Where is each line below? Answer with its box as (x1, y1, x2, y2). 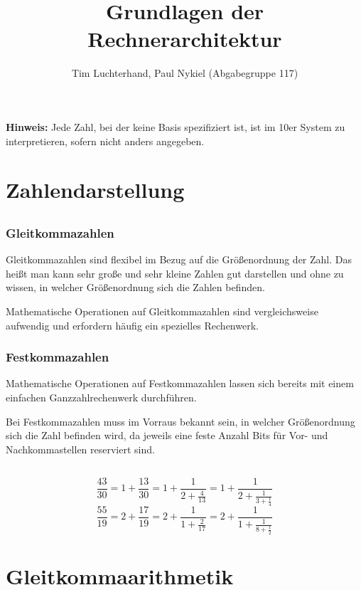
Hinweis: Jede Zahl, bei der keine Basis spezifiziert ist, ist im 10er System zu (6, 119, 345, 134)
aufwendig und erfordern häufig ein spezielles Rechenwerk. (6, 317, 259, 332)
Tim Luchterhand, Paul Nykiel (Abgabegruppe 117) (71, 65, 298, 80)
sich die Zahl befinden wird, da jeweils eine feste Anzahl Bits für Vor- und (6, 428, 328, 443)
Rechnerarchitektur (87, 24, 282, 53)
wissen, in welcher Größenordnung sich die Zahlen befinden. (6, 280, 265, 295)
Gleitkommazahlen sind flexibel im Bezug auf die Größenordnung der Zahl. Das (6, 252, 352, 267)
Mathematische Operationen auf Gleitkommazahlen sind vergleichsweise (6, 303, 318, 318)
